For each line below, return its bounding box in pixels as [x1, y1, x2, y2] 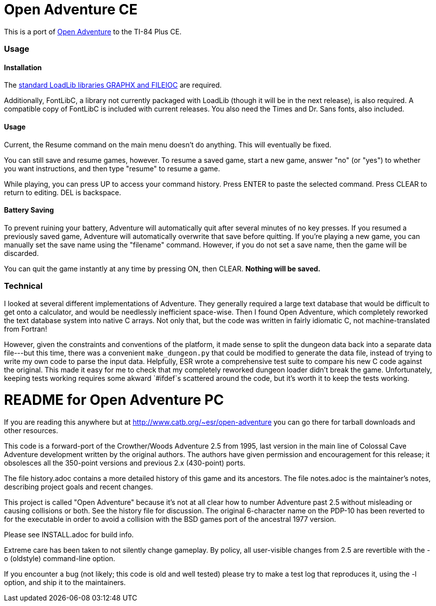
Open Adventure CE [4, 1, 138, 18]
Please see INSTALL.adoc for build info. [4, 530, 134, 539]
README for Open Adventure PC [4, 391, 224, 409]
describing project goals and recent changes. [4, 483, 153, 491]
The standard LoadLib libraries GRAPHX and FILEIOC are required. [4, 81, 222, 90]
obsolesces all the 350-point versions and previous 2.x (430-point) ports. [4, 459, 246, 468]
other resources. [4, 426, 58, 435]
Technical [4, 281, 43, 291]
